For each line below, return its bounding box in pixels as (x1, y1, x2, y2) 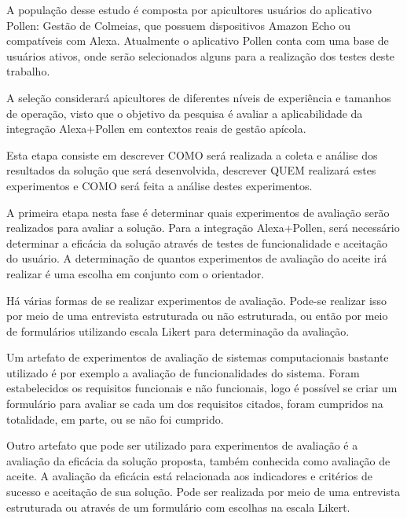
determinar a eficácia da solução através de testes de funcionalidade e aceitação (6, 234, 387, 251)
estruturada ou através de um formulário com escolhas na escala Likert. (6, 498, 350, 515)
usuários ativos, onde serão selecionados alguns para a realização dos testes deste (6, 47, 395, 64)
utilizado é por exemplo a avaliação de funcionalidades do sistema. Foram (6, 364, 360, 380)
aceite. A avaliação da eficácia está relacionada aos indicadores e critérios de (6, 468, 372, 484)
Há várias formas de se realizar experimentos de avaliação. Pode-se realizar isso (6, 292, 387, 308)
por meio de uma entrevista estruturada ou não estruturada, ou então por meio (6, 307, 388, 324)
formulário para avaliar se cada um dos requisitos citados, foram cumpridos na (6, 395, 383, 412)
